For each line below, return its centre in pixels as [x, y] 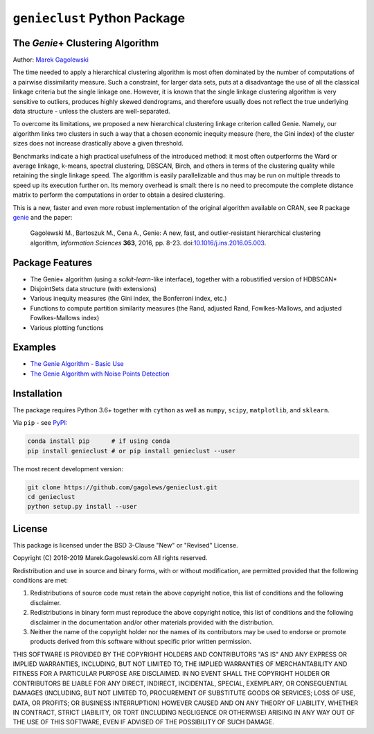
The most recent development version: [68, 469]
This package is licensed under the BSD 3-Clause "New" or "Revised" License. [125, 545]
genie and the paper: [43, 217]
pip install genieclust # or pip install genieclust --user [132, 451]
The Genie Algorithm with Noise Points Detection [100, 374]
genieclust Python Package [99, 18]
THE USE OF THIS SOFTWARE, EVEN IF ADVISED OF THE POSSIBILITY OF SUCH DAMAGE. [144, 722]
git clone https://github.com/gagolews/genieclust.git [122, 487]
